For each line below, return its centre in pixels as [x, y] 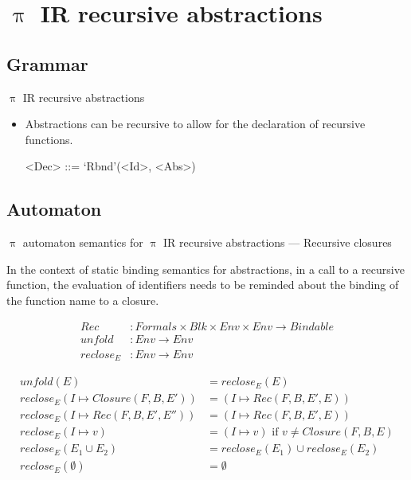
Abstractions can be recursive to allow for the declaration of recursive [195, 124]
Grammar [47, 63]
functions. [49, 139]
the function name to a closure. [83, 300]
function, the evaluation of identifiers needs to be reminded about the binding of [203, 285]
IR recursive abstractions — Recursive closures [278, 242]
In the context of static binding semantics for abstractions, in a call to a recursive [205, 269]
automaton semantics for [83, 242]
